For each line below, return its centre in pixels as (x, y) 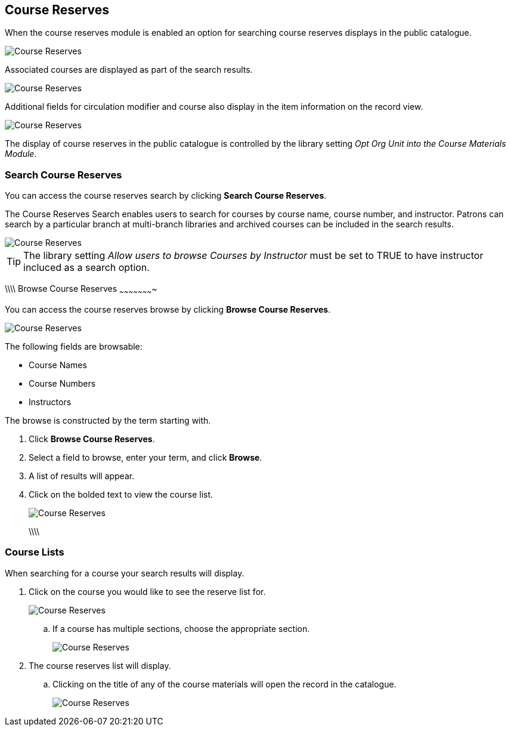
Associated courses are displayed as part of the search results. (129, 70)
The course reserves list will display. (100, 665)
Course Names (58, 365)
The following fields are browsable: (74, 346)
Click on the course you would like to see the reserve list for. (147, 591)
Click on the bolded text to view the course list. (121, 494)
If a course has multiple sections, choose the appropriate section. (181, 628)
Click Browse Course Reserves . (92, 439)
